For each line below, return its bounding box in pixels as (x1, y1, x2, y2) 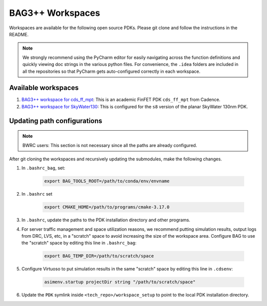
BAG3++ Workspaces (9, 7, 100, 18)
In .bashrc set (21, 191, 53, 197)
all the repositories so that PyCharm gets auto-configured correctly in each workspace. (22, 68, 201, 74)
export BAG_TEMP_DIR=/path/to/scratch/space (44, 253, 154, 259)
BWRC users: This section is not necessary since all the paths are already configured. (22, 142, 197, 148)
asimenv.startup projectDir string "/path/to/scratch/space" (44, 279, 196, 285)
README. (9, 31, 29, 37)
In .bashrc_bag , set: (21, 165, 65, 171)
